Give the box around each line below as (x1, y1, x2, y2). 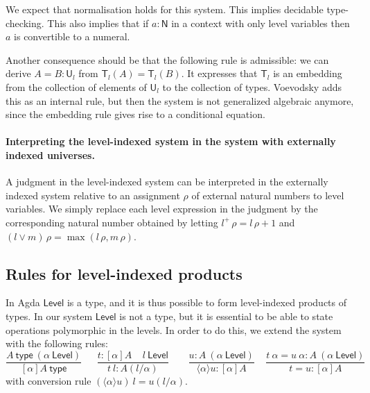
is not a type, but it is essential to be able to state (119, 308, 333, 323)
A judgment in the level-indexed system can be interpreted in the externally (6, 174, 328, 189)
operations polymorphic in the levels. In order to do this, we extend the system (6, 322, 342, 337)
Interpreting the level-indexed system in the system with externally (6, 134, 336, 149)
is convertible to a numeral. (14, 29, 130, 44)
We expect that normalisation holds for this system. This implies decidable (6, 2, 324, 16)
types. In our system (6, 308, 93, 323)
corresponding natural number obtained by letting (6, 215, 218, 229)
